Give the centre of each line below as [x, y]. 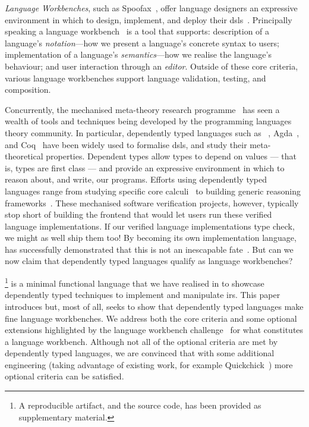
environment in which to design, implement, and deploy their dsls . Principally [149, 19]
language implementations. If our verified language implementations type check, [150, 226]
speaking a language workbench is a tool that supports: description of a [137, 31]
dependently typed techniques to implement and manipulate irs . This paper [143, 295]
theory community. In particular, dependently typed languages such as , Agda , [152, 132]
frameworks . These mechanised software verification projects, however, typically [152, 202]
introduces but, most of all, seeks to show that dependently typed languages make [154, 306]
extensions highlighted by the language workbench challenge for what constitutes [154, 330]
